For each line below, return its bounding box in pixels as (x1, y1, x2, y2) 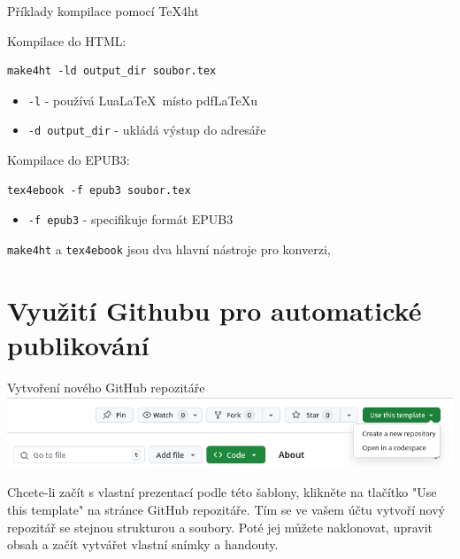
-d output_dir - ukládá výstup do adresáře (27, 120, 266, 139)
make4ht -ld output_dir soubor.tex (7, 65, 217, 78)
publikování (7, 326, 149, 362)
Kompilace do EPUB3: (7, 151, 130, 169)
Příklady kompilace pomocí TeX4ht (7, 2, 199, 19)
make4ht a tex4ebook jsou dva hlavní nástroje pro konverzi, (7, 239, 331, 258)
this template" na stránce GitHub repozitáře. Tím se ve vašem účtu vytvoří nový (7, 500, 445, 518)
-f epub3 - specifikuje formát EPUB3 (27, 210, 234, 229)
